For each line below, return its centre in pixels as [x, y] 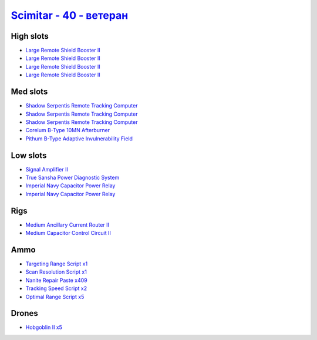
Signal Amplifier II [47, 169]
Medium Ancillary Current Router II [68, 225]
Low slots [29, 155]
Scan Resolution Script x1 [56, 272]
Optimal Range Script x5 [55, 297]
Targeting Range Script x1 [57, 264]
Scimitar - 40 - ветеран [70, 15]
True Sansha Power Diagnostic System [72, 177]
